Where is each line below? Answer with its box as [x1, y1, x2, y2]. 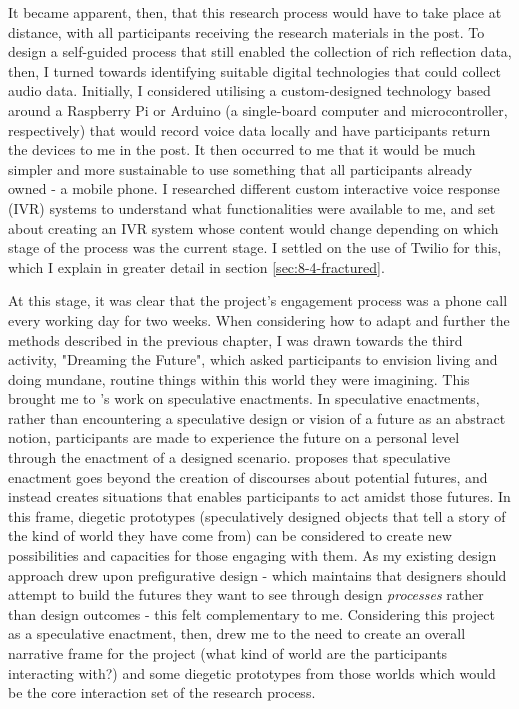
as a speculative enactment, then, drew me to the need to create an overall [8, 623, 466, 644]
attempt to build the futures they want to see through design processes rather [8, 584, 484, 605]
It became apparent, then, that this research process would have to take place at [8, 2, 502, 22]
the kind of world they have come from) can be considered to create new [8, 525, 452, 546]
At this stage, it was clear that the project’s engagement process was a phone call [8, 290, 508, 311]
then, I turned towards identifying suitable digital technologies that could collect [8, 60, 502, 81]
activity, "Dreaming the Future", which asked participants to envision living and [8, 349, 498, 370]
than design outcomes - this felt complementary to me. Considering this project [8, 603, 495, 624]
